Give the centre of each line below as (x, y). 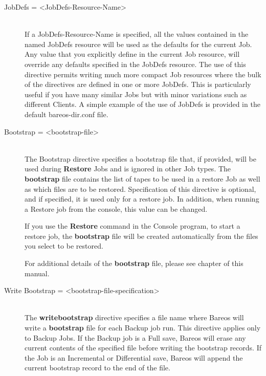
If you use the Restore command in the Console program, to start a (132, 226)
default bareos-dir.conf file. (66, 114)
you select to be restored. (64, 246)
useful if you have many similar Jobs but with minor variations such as (136, 94)
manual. (37, 273)
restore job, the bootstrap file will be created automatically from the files (141, 236)
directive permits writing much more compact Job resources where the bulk (143, 74)
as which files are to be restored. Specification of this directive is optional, (140, 189)
